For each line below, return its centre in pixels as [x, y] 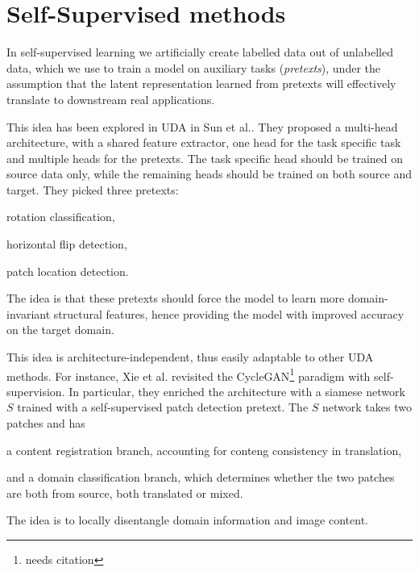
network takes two [367, 407]
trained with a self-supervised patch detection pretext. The [163, 407]
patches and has [46, 423]
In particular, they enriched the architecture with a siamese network [237, 391]
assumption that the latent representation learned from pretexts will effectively [201, 84]
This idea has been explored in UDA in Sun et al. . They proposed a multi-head [202, 126]
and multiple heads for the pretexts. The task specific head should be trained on [205, 158]
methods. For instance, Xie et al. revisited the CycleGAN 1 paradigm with [189, 374]
